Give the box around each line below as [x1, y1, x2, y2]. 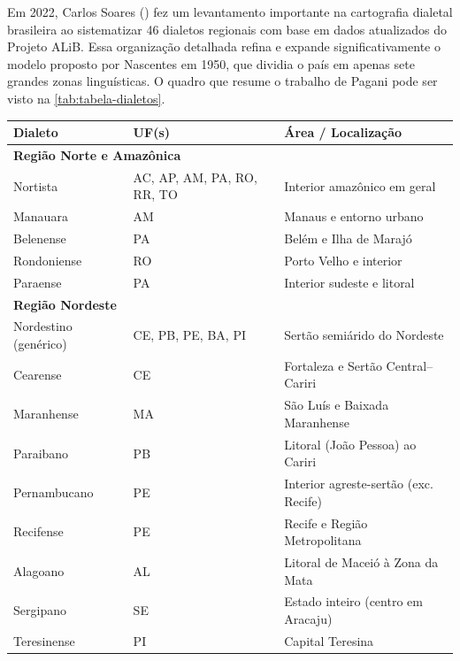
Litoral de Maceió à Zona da [284, 553, 439, 572]
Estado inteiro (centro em [284, 592, 423, 611]
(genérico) [13, 334, 67, 352]
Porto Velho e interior [284, 250, 402, 269]
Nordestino [13, 317, 73, 335]
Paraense [13, 273, 62, 291]
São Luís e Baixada [284, 396, 389, 414]
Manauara [13, 207, 68, 226]
